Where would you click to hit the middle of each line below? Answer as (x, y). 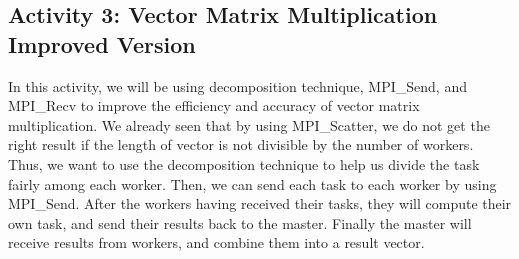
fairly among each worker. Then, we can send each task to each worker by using (252, 183)
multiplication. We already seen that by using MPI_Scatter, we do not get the (249, 124)
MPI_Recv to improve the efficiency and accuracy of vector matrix (214, 105)
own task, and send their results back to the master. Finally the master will (240, 222)
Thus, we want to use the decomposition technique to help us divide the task (244, 163)
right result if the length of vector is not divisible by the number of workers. (241, 144)
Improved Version (102, 43)
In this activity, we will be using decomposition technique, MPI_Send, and (237, 85)
